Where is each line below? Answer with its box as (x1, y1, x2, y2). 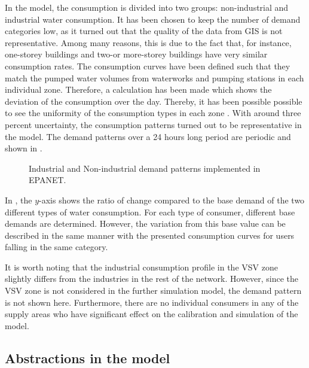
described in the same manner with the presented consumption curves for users (5, 229, 295, 241)
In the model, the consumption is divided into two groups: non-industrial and (5, 1, 289, 13)
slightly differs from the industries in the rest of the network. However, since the (5, 272, 299, 285)
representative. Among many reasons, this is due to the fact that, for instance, (5, 36, 292, 48)
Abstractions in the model (5, 348, 170, 367)
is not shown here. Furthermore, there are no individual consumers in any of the (5, 296, 299, 308)
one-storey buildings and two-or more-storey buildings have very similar (5, 48, 268, 60)
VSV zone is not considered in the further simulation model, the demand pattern (5, 284, 302, 297)
